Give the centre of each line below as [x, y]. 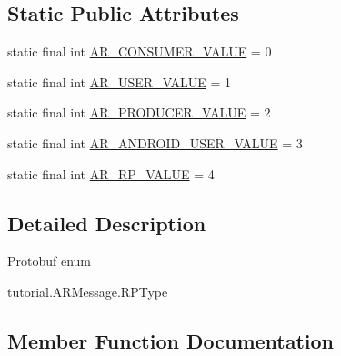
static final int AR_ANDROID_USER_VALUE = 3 [155, 142]
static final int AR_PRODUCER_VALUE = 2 [139, 112]
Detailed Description [107, 223]
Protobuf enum [50, 261]
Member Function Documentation [171, 340]
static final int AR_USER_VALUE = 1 [120, 81]
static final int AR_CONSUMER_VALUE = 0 [140, 51]
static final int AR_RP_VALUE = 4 [111, 173]
